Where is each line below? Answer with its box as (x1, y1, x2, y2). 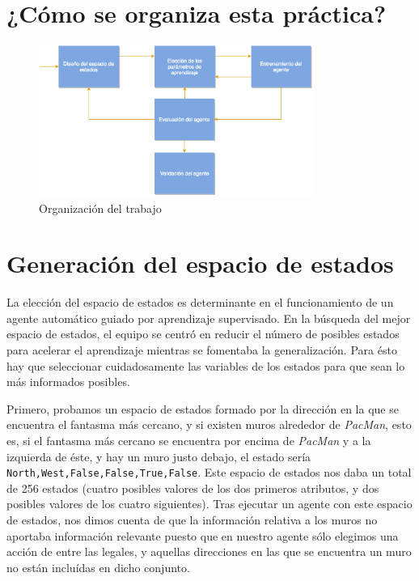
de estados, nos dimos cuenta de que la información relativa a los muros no (6, 511, 378, 528)
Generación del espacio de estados (6, 247, 394, 280)
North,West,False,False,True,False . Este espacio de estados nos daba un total (6, 464, 412, 481)
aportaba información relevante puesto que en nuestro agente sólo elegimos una (6, 527, 399, 544)
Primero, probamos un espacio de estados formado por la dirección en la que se (6, 400, 399, 417)
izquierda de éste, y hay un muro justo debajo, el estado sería (6, 447, 311, 464)
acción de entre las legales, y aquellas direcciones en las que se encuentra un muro (6, 543, 412, 560)
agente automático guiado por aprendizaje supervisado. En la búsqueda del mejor (6, 309, 411, 326)
